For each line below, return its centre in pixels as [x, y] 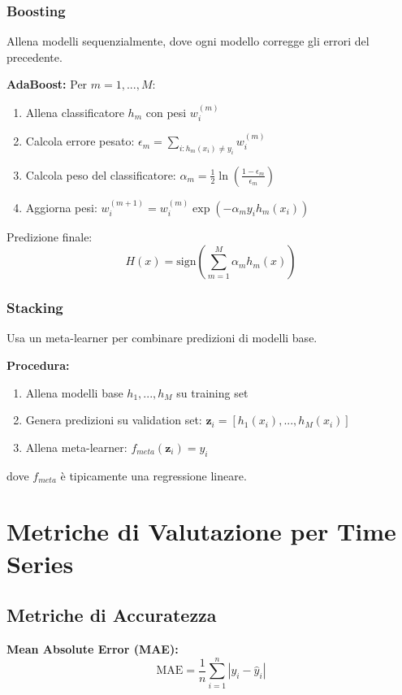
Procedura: [38, 365]
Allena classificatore [75, 112]
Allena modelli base [74, 392]
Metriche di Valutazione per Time [201, 531]
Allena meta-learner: [76, 447]
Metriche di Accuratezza [112, 615]
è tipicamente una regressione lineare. [153, 475]
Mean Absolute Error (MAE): [93, 648]
